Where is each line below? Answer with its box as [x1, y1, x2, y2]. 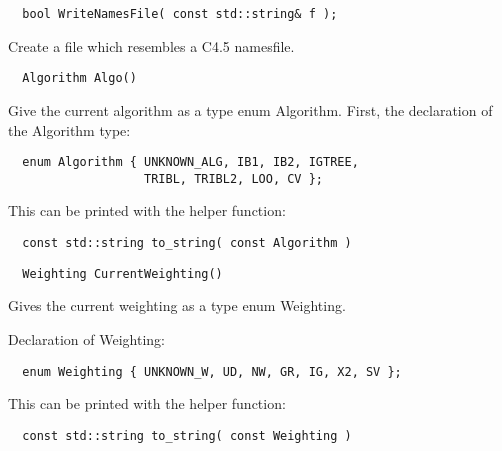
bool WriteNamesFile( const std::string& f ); [22, 7, 338, 21]
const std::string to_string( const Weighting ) [22, 428, 352, 443]
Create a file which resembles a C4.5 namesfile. [8, 35, 295, 56]
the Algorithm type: [8, 119, 131, 140]
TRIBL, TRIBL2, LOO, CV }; [144, 171, 324, 186]
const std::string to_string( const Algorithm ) [22, 236, 352, 250]
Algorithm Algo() [22, 71, 137, 86]
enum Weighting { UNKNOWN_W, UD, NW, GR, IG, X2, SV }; [22, 364, 402, 379]
